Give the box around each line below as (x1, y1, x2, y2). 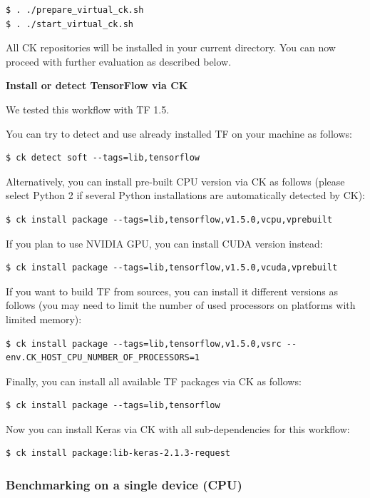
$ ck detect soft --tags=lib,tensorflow (6, 153, 200, 163)
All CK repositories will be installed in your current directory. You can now (6, 40, 336, 55)
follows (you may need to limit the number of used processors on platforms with (6, 298, 356, 312)
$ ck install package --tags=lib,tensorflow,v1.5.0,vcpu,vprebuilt (6, 214, 333, 225)
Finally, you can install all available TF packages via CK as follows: (6, 373, 302, 388)
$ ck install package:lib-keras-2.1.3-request (6, 448, 230, 459)
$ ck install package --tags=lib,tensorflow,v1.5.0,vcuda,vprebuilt (6, 263, 338, 273)
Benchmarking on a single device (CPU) (6, 475, 242, 493)
